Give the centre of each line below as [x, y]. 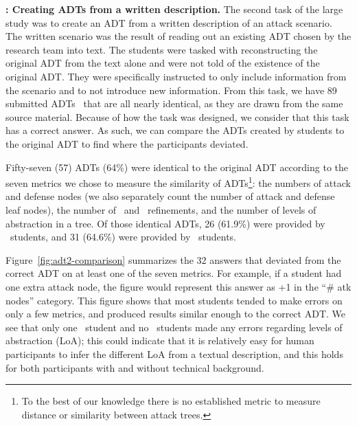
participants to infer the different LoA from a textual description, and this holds [174, 354]
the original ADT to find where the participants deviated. [127, 143]
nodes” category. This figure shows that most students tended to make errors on [174, 300]
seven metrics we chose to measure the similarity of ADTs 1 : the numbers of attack [178, 182]
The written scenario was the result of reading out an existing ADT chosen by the [178, 36]
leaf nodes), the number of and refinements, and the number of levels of [161, 209]
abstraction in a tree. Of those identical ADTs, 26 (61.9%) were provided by [165, 223]
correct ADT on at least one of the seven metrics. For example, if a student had [174, 273]
